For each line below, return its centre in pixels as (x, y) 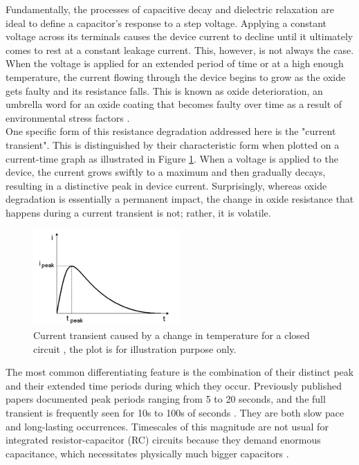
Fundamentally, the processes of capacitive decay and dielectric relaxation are (170, 9)
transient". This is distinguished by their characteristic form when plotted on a (173, 144)
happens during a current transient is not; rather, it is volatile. (138, 212)
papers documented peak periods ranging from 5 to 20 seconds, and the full (166, 399)
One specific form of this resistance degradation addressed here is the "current (171, 131)
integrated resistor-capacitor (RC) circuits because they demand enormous (163, 440)
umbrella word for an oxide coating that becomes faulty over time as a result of (174, 104)
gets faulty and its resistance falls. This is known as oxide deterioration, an (164, 90)
